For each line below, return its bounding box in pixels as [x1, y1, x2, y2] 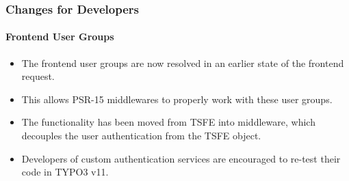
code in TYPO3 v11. [21, 165, 109, 179]
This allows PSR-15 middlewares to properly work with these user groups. [21, 92, 333, 106]
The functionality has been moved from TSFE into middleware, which [21, 115, 315, 129]
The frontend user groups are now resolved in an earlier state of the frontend [21, 55, 344, 70]
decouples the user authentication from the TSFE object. [21, 128, 261, 143]
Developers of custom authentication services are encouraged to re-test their [21, 151, 341, 165]
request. [21, 69, 55, 83]
